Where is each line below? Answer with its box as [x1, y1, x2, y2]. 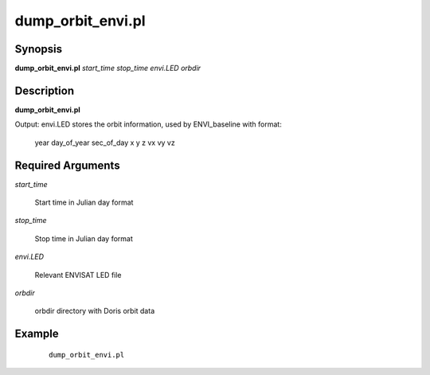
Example [14, 327, 59, 341]
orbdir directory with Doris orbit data [34, 307, 155, 316]
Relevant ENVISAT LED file [34, 270, 123, 279]
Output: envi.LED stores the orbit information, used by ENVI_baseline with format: [14, 119, 282, 129]
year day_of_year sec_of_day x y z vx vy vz [34, 138, 175, 147]
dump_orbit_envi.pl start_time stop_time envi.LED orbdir [14, 64, 201, 73]
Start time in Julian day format [34, 197, 134, 207]
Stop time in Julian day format [34, 233, 133, 243]
